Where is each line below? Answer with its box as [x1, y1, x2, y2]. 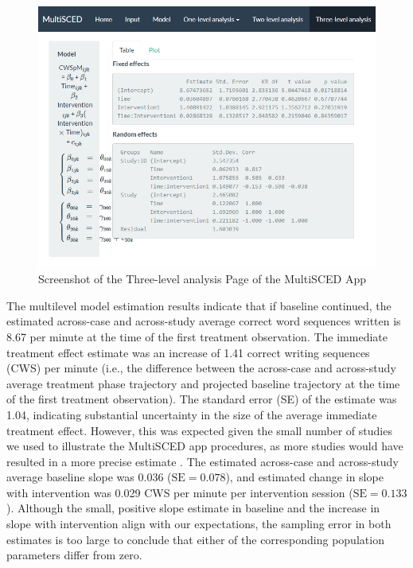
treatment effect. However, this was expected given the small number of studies [6, 422, 392, 438]
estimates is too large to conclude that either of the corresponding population [6, 531, 384, 547]
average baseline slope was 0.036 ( [6, 469, 172, 485]
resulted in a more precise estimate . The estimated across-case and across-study [6, 453, 399, 469]
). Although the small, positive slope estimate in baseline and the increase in [6, 500, 380, 516]
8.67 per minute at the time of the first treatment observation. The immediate [6, 328, 388, 344]
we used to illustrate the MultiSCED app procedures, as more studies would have [6, 438, 403, 454]
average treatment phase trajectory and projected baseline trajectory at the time [6, 375, 400, 391]
